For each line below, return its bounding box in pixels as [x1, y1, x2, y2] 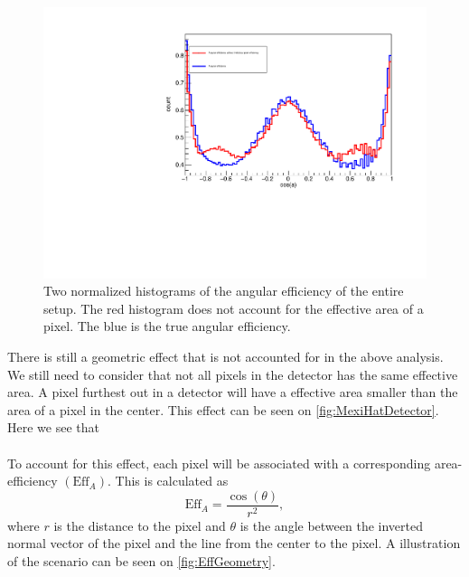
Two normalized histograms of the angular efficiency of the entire [43, 281, 404, 300]
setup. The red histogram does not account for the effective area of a [43, 298, 424, 317]
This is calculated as [115, 471, 229, 490]
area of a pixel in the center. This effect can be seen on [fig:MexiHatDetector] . [7, 400, 439, 419]
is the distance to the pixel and [53, 516, 226, 534]
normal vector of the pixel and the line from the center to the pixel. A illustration [7, 534, 461, 553]
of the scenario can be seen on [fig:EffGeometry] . [7, 552, 276, 571]
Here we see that [7, 418, 99, 437]
